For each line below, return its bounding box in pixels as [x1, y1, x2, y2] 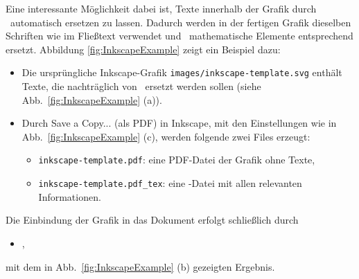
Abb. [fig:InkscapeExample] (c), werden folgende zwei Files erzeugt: [21, 129, 310, 143]
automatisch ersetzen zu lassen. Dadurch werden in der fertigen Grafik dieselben [10, 15, 351, 29]
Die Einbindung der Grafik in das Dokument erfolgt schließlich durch [6, 213, 299, 227]
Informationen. [38, 189, 101, 204]
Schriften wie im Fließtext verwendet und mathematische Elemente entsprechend [6, 28, 353, 43]
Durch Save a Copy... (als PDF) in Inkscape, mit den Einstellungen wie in [21, 116, 337, 130]
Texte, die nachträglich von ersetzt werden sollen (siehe [21, 79, 261, 93]
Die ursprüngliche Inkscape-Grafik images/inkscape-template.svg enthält [21, 65, 342, 80]
